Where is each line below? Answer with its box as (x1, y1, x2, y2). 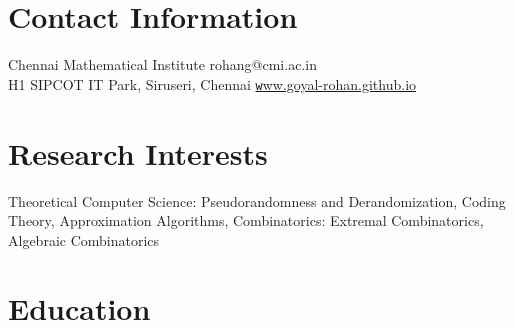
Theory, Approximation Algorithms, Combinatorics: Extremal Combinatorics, (8, 210, 484, 231)
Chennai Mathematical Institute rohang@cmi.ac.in (8, 54, 317, 75)
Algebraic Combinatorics (8, 229, 160, 250)
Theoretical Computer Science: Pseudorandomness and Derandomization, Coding (8, 190, 506, 211)
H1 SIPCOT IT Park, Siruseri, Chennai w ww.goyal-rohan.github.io (8, 73, 417, 94)
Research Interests (8, 132, 268, 173)
